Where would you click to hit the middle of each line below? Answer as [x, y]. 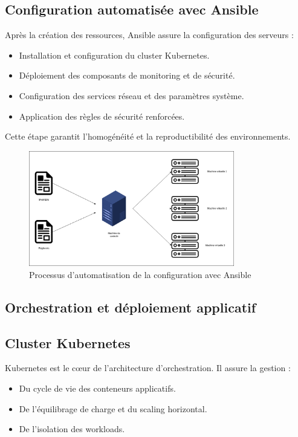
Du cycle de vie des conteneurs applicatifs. [97, 388]
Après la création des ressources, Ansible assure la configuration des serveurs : [149, 35]
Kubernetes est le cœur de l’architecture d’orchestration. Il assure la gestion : [148, 368]
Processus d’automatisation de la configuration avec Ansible [140, 274]
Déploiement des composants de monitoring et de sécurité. [127, 75]
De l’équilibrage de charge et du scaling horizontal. [113, 408]
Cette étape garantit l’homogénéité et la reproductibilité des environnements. [148, 136]
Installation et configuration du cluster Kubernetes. [114, 55]
